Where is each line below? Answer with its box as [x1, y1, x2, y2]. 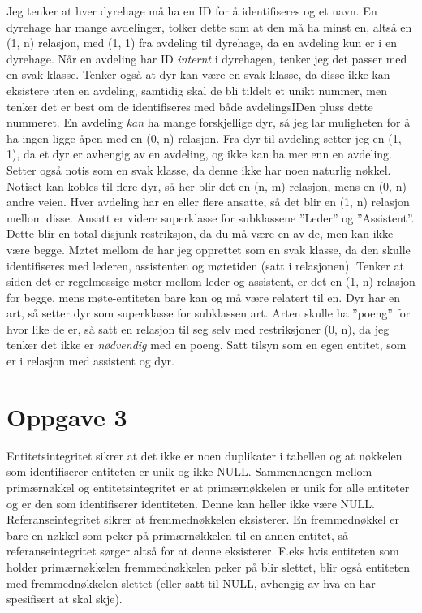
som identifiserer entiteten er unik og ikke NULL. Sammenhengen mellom [6, 463, 372, 480]
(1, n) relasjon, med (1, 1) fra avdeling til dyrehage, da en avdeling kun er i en [6, 34, 397, 51]
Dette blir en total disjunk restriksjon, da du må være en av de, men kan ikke [6, 225, 394, 242]
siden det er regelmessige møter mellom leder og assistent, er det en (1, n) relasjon [6, 273, 416, 290]
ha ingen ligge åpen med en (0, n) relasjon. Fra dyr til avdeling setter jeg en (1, [6, 129, 402, 146]
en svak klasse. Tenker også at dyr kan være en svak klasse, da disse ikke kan [6, 66, 390, 83]
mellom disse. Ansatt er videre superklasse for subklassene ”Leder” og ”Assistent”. [6, 209, 415, 226]
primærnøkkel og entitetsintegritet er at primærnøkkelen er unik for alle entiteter [6, 478, 410, 495]
